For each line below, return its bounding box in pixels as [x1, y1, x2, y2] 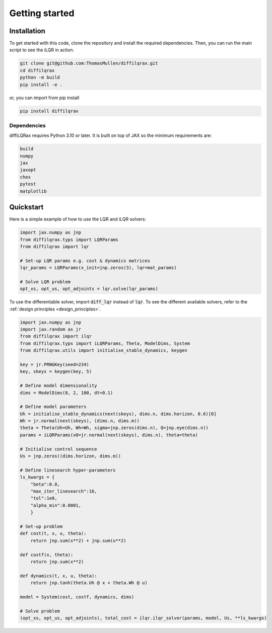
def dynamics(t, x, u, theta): [20, 573, 98, 579]
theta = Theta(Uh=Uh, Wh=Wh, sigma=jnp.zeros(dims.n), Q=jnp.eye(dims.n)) [20, 425, 209, 431]
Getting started [9, 8, 75, 19]
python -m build [20, 74, 60, 81]
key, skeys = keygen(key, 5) [20, 369, 92, 374]
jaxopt [20, 167, 36, 173]
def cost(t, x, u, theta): [20, 531, 87, 536]
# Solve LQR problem [20, 279, 71, 284]
